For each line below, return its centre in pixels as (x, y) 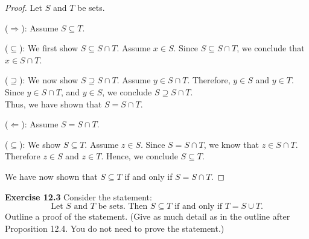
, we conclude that (271, 48)
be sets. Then (123, 207)
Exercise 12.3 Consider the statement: (78, 196)
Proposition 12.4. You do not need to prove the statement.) (115, 228)
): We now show (49, 80)
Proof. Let (24, 7)
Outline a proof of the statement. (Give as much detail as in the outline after (148, 216)
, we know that (231, 144)
